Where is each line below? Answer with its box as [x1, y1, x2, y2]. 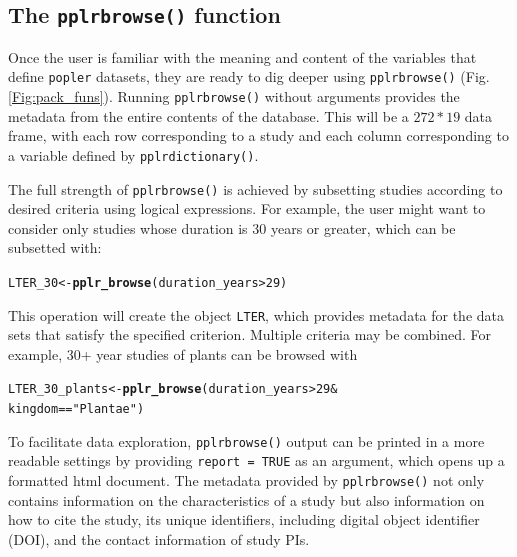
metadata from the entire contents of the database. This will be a [8, 105, 409, 126]
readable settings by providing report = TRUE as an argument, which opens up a [8, 450, 505, 471]
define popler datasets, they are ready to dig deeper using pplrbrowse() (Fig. [8, 66, 490, 87]
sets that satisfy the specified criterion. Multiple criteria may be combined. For [8, 324, 491, 345]
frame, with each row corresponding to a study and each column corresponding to [8, 125, 509, 146]
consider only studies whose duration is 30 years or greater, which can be [8, 217, 456, 238]
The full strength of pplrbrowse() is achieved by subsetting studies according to [8, 178, 503, 199]
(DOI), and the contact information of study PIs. [8, 528, 310, 549]
